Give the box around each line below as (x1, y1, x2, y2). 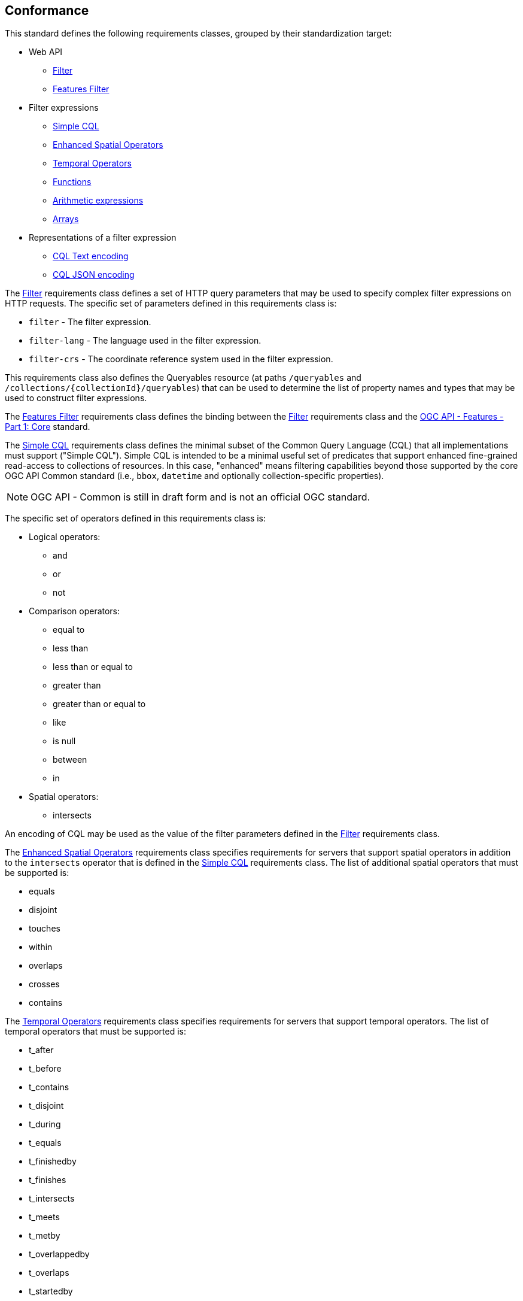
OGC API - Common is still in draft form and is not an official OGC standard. (31, 491, 370, 504)
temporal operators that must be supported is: (5, 1026, 186, 1037)
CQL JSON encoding (53, 269, 135, 280)
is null (53, 736, 76, 747)
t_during (29, 1119, 61, 1130)
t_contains (29, 1082, 69, 1093)
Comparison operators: (29, 606, 120, 617)
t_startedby (29, 1286, 73, 1297)
